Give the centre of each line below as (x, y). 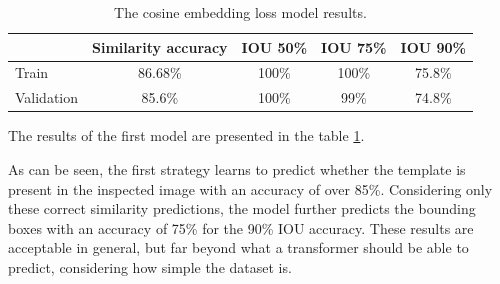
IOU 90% (433, 46)
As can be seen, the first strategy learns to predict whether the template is (237, 168)
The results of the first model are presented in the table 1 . (186, 135)
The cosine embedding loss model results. (240, 12)
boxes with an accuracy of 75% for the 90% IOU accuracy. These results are (241, 227)
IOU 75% (354, 46)
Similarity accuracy (160, 46)
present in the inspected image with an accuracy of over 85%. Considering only (250, 188)
